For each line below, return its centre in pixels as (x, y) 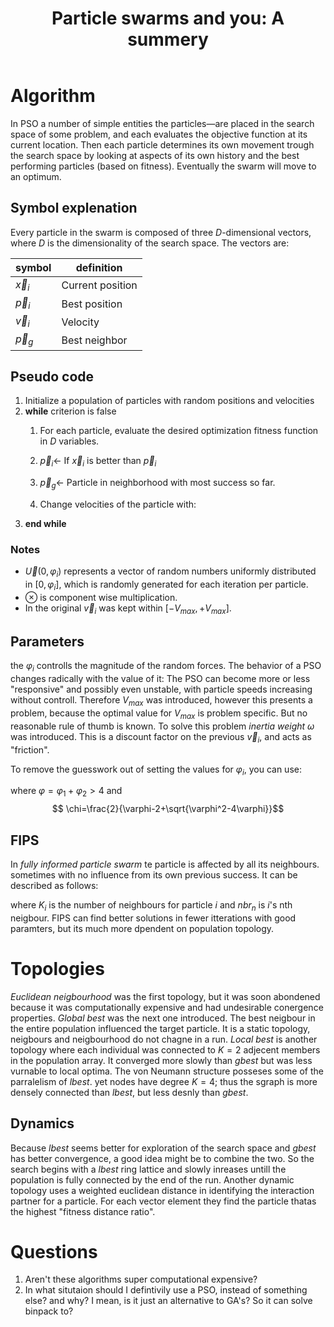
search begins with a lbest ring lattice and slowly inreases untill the (148, 1169)
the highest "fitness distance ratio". (83, 1211)
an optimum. (36, 176)
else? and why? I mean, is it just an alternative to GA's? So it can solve (168, 1301)
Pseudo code (52, 376)
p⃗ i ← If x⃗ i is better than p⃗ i (98, 462)
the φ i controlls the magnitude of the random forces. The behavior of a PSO (166, 667)
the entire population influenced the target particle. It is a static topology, (160, 1028)
